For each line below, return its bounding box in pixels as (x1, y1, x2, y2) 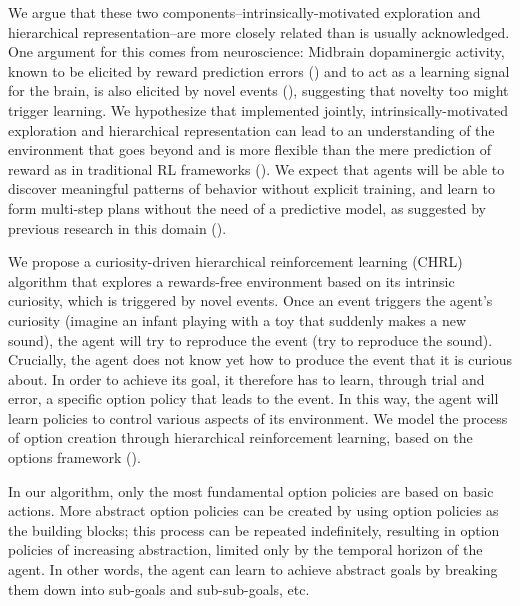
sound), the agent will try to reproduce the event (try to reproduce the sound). (8, 329, 493, 350)
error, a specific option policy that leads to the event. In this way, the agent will (8, 388, 499, 409)
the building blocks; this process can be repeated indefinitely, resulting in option (8, 519, 500, 540)
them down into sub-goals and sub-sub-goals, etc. (8, 578, 310, 599)
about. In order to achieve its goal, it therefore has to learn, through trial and (8, 368, 485, 389)
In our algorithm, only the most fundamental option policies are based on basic (8, 480, 494, 501)
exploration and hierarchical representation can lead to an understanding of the (8, 119, 495, 140)
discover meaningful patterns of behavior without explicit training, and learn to (8, 178, 495, 199)
